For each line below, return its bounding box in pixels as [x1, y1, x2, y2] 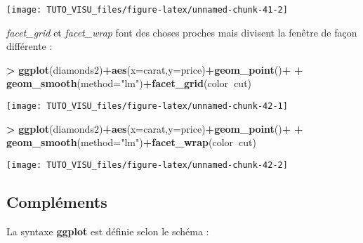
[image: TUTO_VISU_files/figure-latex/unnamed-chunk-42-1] [6, 101, 288, 112]
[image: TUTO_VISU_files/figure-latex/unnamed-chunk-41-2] [6, 5, 288, 15]
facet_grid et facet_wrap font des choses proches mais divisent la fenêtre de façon [6, 25, 357, 39]
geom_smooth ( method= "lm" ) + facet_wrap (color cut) [6, 135, 256, 150]
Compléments [6, 190, 107, 212]
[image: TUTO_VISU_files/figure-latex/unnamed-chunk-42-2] [6, 159, 288, 170]
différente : [6, 39, 53, 53]
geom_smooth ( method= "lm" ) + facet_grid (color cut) [6, 76, 252, 91]
